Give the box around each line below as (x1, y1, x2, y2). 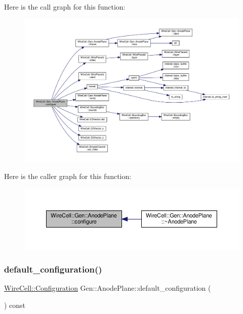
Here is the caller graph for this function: (4, 170, 132, 181)
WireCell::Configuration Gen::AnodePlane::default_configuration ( (4, 283, 211, 293)
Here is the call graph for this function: (4, 2, 126, 12)
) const (4, 299, 26, 310)
